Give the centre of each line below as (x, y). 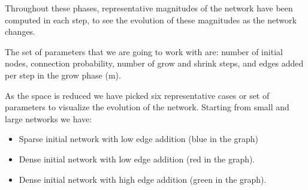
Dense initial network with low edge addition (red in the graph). (137, 159)
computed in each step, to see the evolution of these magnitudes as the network (151, 19)
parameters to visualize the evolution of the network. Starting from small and (147, 107)
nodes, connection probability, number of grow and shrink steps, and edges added (154, 63)
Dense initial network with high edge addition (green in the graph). (143, 179)
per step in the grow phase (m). (63, 75)
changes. (20, 31)
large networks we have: (49, 118)
